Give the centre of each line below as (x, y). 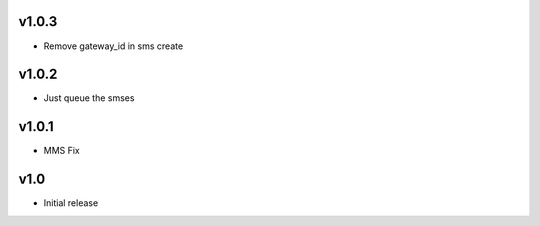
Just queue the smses (89, 98)
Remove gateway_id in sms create (113, 46)
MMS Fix (61, 151)
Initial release (71, 203)
